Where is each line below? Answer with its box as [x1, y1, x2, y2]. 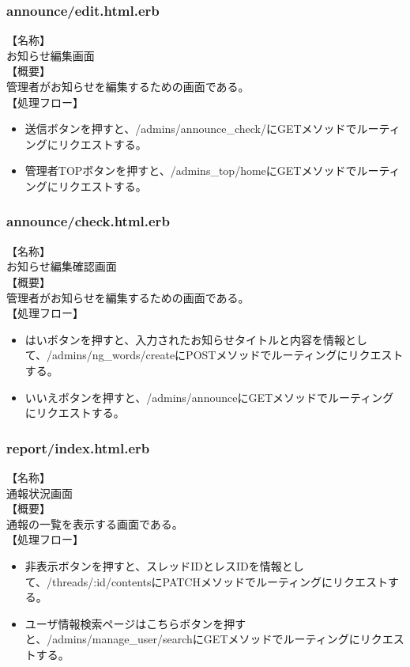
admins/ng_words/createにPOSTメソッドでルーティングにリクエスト [52, 347, 404, 363]
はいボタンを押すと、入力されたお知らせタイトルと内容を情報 [24, 331, 345, 347]
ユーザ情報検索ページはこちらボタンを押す [24, 615, 246, 631]
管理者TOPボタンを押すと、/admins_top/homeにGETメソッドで [24, 162, 357, 179]
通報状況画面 [6, 484, 73, 501]
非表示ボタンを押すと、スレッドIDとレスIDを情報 [24, 557, 282, 574]
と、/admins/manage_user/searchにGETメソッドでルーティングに [24, 631, 360, 647]
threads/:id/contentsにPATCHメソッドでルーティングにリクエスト [52, 573, 389, 589]
